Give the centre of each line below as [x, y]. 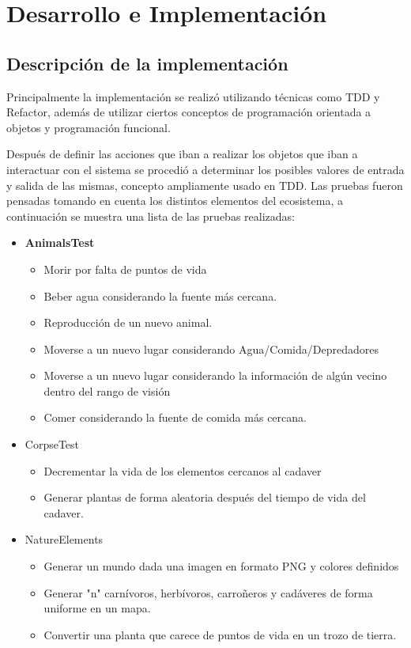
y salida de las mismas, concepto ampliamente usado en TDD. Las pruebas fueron [205, 185]
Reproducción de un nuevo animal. [128, 322]
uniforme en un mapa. [97, 608]
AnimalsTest [60, 243]
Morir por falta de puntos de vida [125, 269]
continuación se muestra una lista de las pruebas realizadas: [151, 216]
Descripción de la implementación [147, 63]
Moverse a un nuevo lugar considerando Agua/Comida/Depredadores [211, 349]
